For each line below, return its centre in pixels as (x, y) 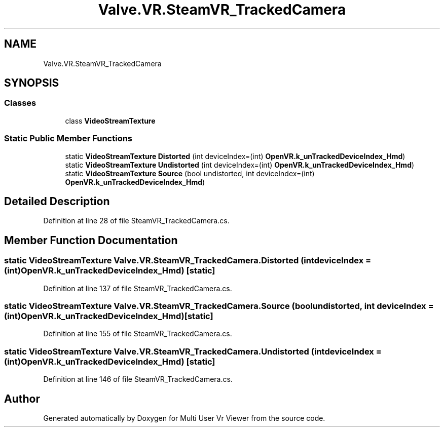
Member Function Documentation (91, 240)
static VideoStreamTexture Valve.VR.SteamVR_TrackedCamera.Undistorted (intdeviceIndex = (193, 351)
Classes (20, 103)
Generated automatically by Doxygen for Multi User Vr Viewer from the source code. (184, 418)
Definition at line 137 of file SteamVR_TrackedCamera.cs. (138, 288)
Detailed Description (57, 201)
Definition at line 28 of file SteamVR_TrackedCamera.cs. (136, 221)
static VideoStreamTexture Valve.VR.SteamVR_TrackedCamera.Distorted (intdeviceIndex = (188, 261)
